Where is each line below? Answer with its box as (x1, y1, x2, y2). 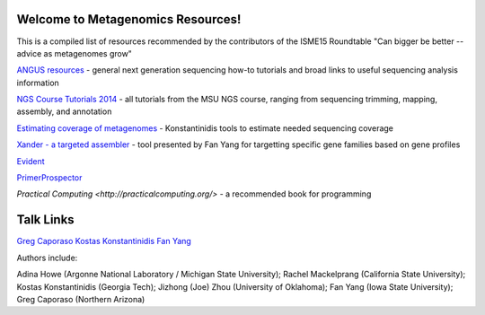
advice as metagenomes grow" (16, 48, 132, 58)
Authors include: (16, 252, 78, 263)
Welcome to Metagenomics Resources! (16, 12, 242, 27)
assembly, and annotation (16, 106, 112, 117)
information (16, 77, 60, 88)
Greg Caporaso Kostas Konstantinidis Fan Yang (16, 236, 192, 247)
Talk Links (16, 212, 75, 228)
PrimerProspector (16, 172, 83, 183)
